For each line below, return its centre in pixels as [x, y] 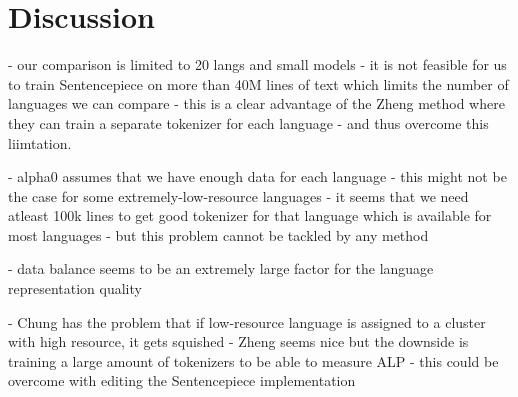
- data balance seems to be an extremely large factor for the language [221, 268]
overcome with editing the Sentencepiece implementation [182, 380]
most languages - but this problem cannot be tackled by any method [218, 234]
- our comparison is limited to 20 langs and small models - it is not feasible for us [257, 64]
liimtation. [40, 142]
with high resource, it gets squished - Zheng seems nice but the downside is [238, 341]
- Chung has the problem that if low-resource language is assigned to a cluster [247, 321]
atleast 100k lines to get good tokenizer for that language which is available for [250, 215]
